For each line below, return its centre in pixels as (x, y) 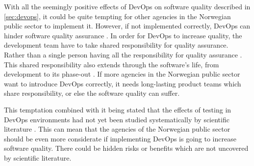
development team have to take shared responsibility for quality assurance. (116, 45)
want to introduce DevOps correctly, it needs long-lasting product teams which (123, 83)
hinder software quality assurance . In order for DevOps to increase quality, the (123, 35)
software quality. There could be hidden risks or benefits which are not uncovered (126, 148)
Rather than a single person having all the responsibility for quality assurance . (123, 54)
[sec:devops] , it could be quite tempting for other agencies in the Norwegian (117, 16)
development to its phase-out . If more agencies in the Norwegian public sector (122, 74)
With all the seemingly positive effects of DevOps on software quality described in (127, 6)
